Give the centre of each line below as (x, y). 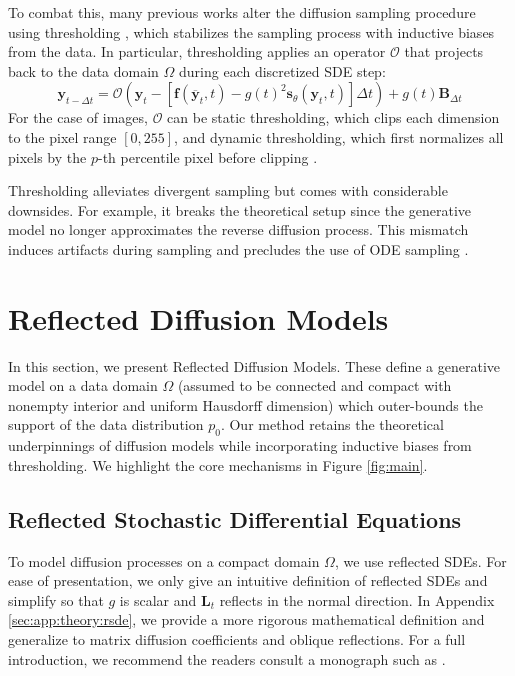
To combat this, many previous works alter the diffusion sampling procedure (242, 12)
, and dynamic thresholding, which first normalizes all (339, 136)
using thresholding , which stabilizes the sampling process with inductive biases (251, 31)
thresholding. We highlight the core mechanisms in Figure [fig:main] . (218, 464)
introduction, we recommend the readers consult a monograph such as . (227, 658)
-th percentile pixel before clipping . (207, 156)
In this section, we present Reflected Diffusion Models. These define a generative (254, 365)
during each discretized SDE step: (282, 70)
